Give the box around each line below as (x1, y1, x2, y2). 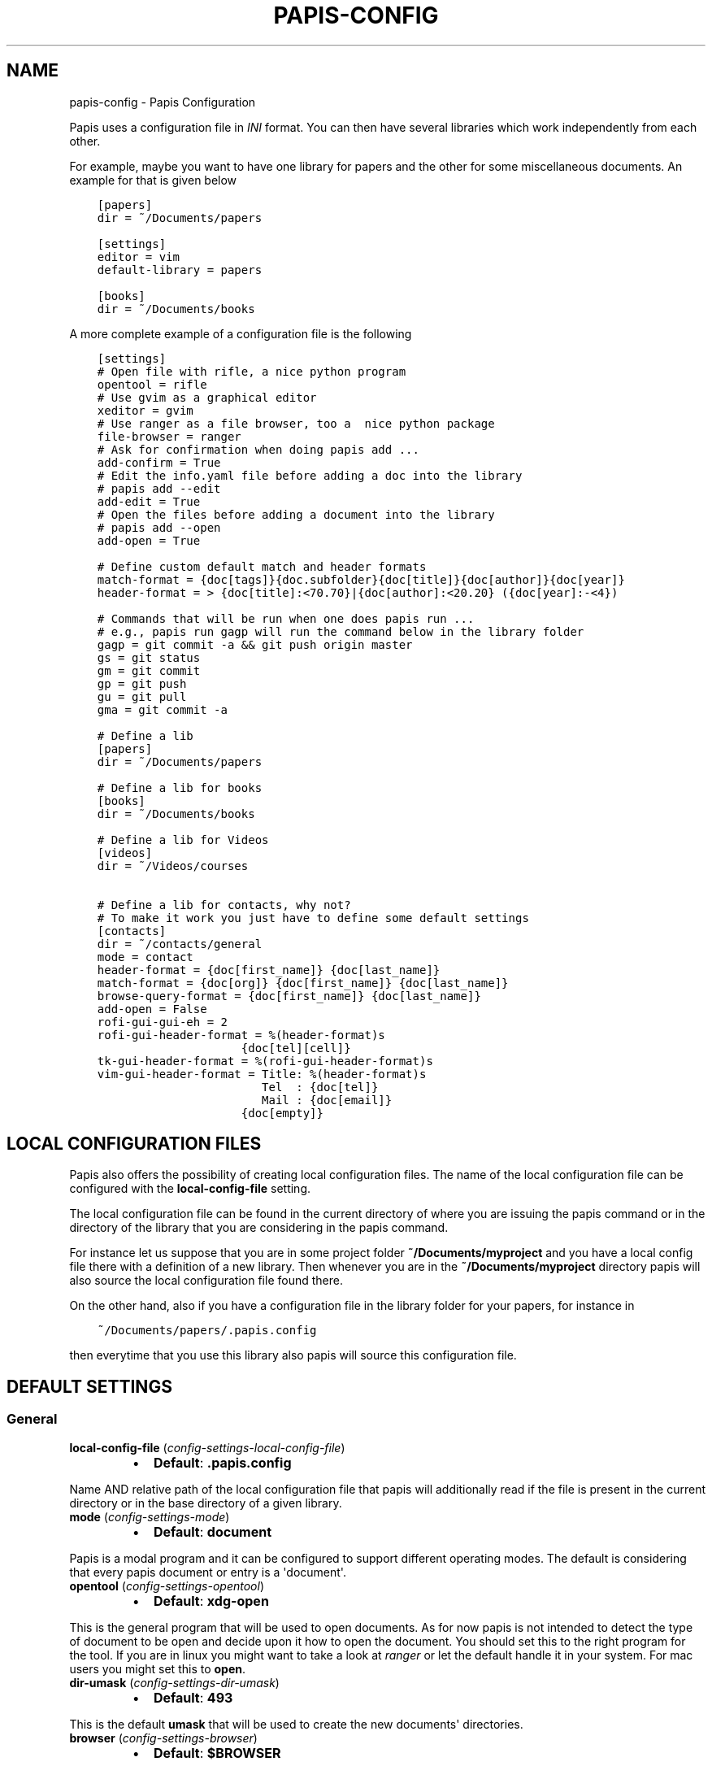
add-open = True (97, 533, 201, 547)
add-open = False (97, 1002, 207, 1016)
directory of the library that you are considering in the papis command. (69, 1220, 449, 1235)
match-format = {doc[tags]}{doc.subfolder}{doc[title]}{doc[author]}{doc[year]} (97, 572, 625, 586)
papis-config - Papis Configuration (69, 94, 256, 109)
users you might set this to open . (69, 1661, 245, 1676)
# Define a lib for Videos (97, 833, 269, 846)
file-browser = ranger (97, 429, 241, 443)
